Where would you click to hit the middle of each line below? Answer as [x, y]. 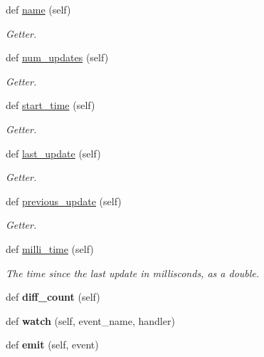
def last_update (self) [53, 153]
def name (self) [38, 9]
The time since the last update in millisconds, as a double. [133, 273]
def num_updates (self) [57, 57]
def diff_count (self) [53, 297]
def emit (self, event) [52, 345]
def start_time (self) [51, 105]
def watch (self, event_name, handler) [90, 320]
